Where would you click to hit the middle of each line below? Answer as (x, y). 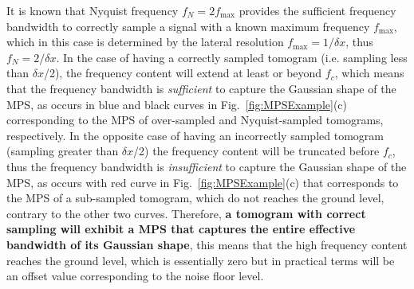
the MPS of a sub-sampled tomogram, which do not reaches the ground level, (195, 198)
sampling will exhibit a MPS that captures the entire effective (181, 229)
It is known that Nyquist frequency (93, 10)
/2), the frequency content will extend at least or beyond (183, 73)
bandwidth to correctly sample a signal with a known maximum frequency (188, 26)
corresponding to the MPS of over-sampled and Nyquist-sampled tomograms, (195, 120)
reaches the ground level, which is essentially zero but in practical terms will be (201, 260)
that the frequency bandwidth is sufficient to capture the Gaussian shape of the (201, 88)
